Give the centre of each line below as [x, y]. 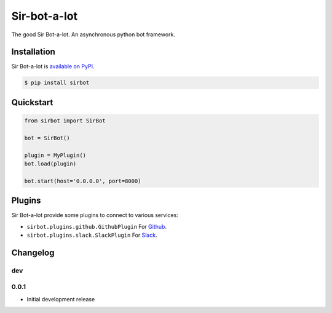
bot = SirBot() [47, 138]
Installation [33, 52]
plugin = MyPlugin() [55, 155]
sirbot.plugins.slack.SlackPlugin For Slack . [92, 235]
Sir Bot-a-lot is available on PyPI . [53, 66]
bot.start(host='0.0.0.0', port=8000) [83, 181]
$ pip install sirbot [57, 83]
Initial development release [61, 299]
